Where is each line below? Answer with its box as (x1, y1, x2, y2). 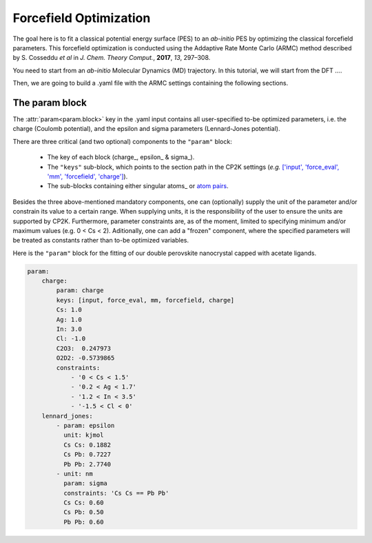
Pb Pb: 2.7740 (63, 460, 112, 468)
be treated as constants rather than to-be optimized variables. (12, 236, 189, 245)
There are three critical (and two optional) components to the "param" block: (12, 137, 232, 145)
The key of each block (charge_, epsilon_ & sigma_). (47, 153, 195, 161)
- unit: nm (56, 469, 93, 478)
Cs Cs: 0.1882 (63, 441, 112, 449)
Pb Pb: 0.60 (63, 518, 104, 526)
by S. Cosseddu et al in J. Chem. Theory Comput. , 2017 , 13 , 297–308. (12, 54, 211, 62)
